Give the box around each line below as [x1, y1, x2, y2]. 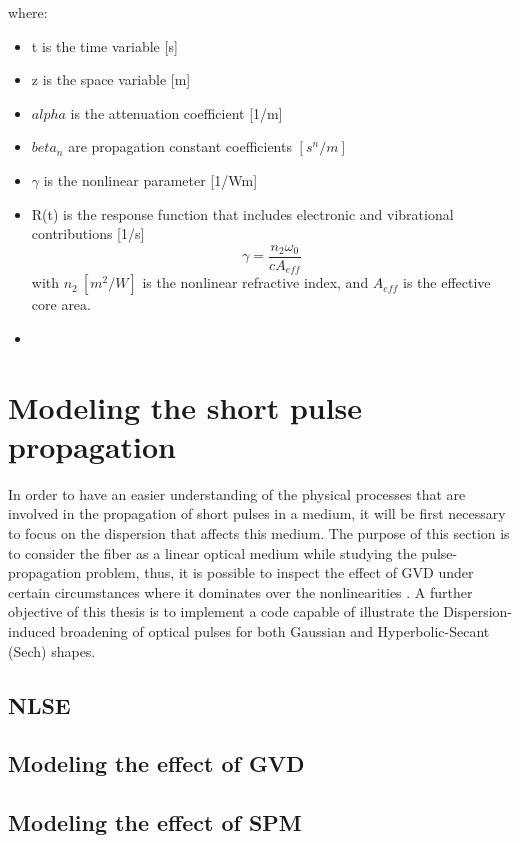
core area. [31, 294, 91, 315]
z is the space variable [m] [31, 69, 191, 90]
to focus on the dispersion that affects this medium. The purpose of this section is [8, 522, 510, 543]
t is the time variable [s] [31, 35, 178, 56]
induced [8, 620, 56, 641]
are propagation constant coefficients [68, 136, 292, 157]
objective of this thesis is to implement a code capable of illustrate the [8, 601, 439, 622]
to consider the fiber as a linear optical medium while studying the [8, 542, 417, 563]
